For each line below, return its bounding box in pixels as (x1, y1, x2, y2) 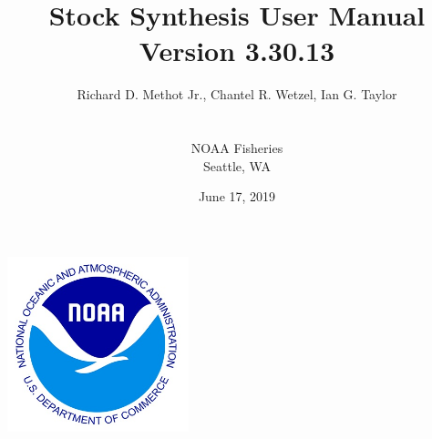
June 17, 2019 (198, 187, 276, 206)
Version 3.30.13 (139, 32, 335, 69)
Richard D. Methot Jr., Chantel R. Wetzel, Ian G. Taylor (77, 85, 397, 104)
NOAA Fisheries (190, 138, 283, 158)
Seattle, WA (203, 156, 271, 175)
